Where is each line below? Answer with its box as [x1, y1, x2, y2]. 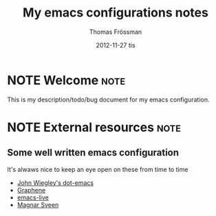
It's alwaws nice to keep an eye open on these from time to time [7, 165, 188, 173]
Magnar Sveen [17, 200, 59, 208]
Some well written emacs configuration [7, 147, 180, 159]
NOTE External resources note [7, 119, 181, 135]
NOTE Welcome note [7, 72, 126, 88]
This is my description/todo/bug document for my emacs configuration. [7, 95, 210, 104]
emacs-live [17, 193, 50, 202]
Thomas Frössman [89, 28, 142, 36]
